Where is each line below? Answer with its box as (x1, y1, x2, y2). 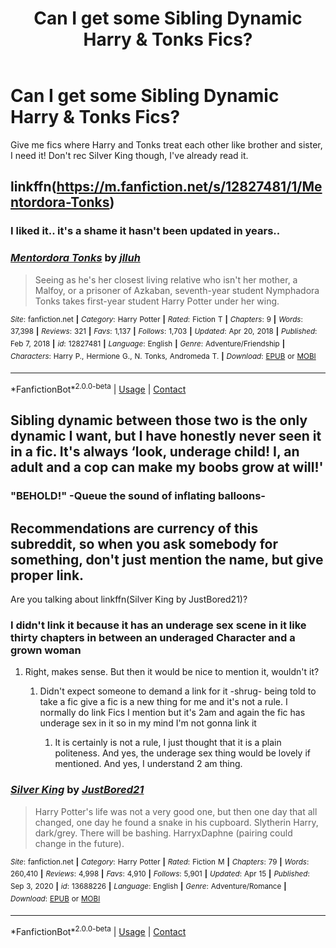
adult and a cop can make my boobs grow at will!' (10, 459, 324, 476)
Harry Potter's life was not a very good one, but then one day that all (34, 805, 318, 817)
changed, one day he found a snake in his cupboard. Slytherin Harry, (34, 816, 319, 828)
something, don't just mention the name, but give (10, 551, 324, 568)
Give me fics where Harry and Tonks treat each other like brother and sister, (10, 138, 323, 151)
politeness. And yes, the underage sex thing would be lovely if (54, 747, 311, 759)
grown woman (10, 643, 82, 657)
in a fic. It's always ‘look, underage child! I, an (10, 443, 300, 461)
